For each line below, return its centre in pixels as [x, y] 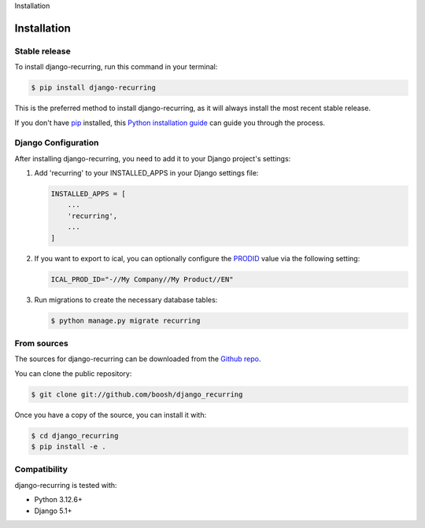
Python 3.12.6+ [58, 500]
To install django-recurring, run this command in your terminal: [116, 67]
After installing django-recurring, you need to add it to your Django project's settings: [153, 158]
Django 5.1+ [53, 511]
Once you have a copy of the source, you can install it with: [111, 415]
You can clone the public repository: [73, 373]
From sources [41, 343]
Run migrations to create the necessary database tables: [126, 300]
